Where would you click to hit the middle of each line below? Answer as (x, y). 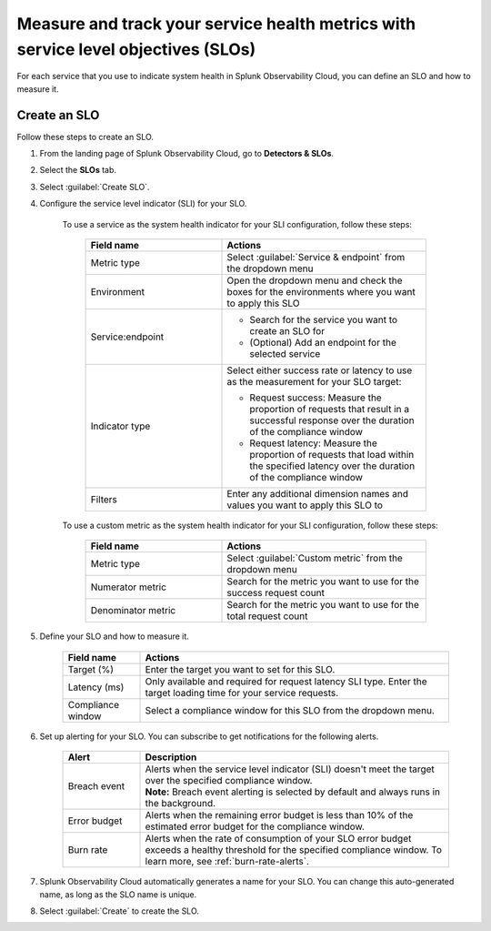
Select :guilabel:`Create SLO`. (95, 187)
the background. (180, 804)
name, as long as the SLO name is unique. (118, 894)
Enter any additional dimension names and (318, 493)
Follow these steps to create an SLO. (85, 137)
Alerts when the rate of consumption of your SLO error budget (278, 839)
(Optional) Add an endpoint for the (323, 342)
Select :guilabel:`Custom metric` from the (315, 558)
